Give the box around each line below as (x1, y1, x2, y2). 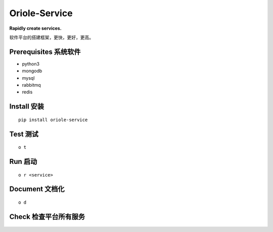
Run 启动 (9, 157, 37, 166)
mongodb (22, 68, 42, 74)
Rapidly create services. (9, 25, 62, 31)
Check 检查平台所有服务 (9, 212, 85, 221)
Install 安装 (9, 102, 44, 111)
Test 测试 (9, 130, 39, 138)
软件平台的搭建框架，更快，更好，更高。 (9, 34, 94, 40)
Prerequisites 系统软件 (9, 47, 81, 56)
